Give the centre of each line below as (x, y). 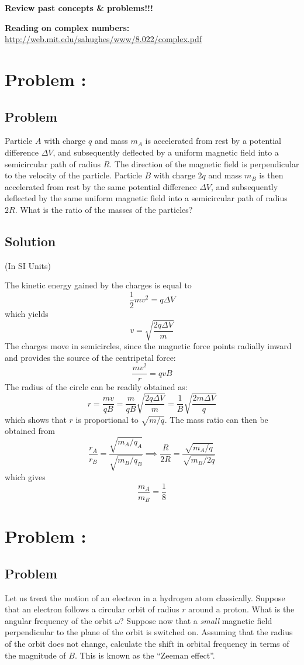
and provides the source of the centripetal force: (90, 357)
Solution (30, 241)
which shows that (36, 419)
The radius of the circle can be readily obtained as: (96, 387)
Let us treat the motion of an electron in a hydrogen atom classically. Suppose (145, 597)
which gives (25, 476)
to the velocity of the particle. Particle (73, 175)
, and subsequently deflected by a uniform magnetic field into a (166, 152)
